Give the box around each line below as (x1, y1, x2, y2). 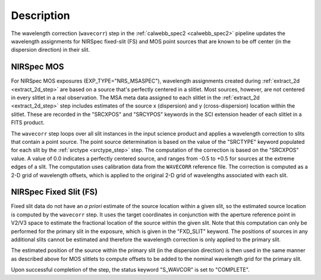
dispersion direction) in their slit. (11, 46, 90, 54)
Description (11, 9, 71, 22)
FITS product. (11, 119, 45, 126)
